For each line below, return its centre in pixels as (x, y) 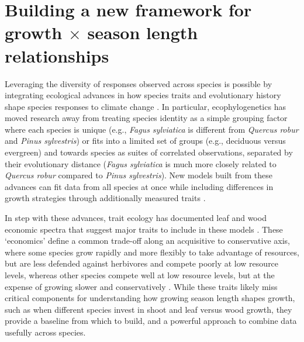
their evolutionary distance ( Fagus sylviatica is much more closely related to (141, 163)
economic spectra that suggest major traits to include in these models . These (144, 229)
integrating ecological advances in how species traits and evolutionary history (143, 95)
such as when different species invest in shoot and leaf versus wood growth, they (148, 309)
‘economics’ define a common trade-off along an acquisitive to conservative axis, (147, 241)
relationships (57, 55)
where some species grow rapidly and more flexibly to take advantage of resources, (152, 252)
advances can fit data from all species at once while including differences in (139, 186)
